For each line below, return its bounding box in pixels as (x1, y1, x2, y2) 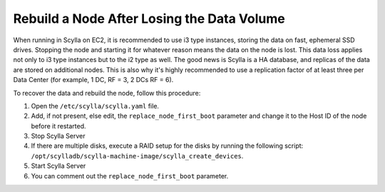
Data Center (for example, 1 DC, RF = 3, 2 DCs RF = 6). (13, 76, 174, 84)
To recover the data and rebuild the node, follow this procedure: (13, 89, 201, 97)
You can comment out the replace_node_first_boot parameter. (31, 171, 229, 180)
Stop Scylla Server (31, 132, 86, 141)
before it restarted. (31, 121, 86, 130)
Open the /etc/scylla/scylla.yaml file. (31, 101, 160, 110)
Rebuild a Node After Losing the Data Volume (13, 11, 285, 26)
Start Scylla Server (31, 161, 86, 171)
